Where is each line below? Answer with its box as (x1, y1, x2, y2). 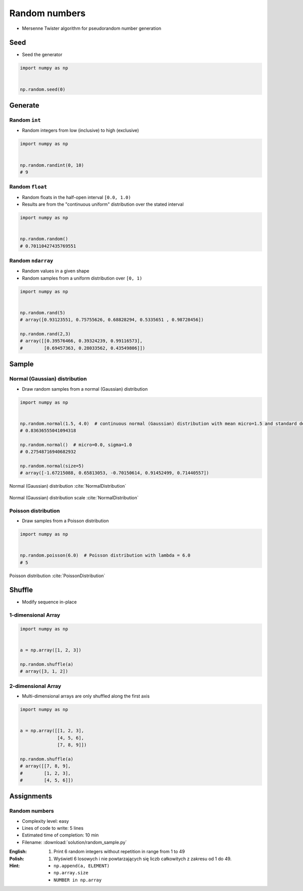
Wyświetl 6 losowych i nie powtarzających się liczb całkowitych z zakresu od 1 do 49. (54, 856, 232, 862)
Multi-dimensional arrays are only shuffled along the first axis (22, 693, 150, 699)
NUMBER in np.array (54, 877, 102, 883)
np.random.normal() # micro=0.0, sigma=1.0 (20, 442, 132, 447)
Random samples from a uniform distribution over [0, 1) (22, 275, 142, 281)
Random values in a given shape (22, 268, 89, 274)
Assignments (9, 792, 53, 801)
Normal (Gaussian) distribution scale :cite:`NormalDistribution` (9, 494, 139, 500)
